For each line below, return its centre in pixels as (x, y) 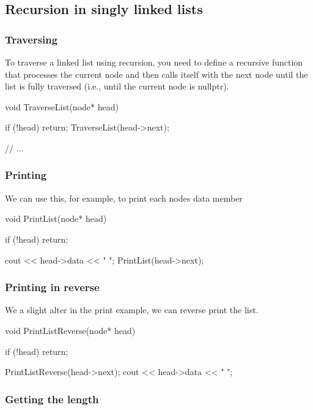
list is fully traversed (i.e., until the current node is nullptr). (117, 86)
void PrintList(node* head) (56, 218)
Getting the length (52, 399)
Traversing (31, 39)
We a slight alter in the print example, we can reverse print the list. (132, 310)
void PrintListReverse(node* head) (70, 330)
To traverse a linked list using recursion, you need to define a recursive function (154, 62)
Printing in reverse (52, 287)
